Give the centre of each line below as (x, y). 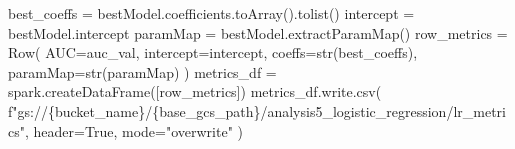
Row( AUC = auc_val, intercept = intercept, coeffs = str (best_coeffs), (213, 52)
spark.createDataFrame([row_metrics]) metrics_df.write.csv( (195, 91)
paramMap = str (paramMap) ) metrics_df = (142, 71)
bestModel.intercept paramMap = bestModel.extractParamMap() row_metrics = (258, 32)
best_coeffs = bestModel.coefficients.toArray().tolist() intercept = (211, 13)
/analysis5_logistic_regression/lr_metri (383, 110)
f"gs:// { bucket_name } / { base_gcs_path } (134, 110)
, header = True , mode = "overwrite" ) (133, 130)
